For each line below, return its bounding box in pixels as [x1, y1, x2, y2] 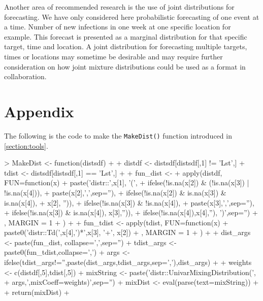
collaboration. [4, 71, 47, 82]
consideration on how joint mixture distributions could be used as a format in [4, 61, 246, 72]
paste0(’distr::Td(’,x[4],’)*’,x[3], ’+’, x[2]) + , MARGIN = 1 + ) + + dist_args [4, 227, 251, 238]
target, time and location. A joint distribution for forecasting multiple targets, [4, 41, 247, 52]
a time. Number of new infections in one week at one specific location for [4, 21, 231, 32]
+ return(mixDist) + [4, 286, 70, 297]
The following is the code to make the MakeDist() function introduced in [4, 130, 232, 141]
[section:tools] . [4, 140, 48, 151]
